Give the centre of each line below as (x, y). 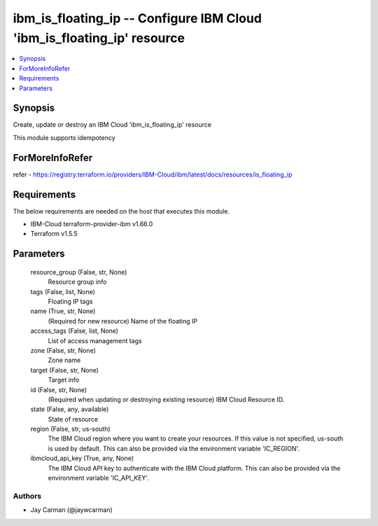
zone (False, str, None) (63, 350)
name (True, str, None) (63, 311)
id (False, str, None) (59, 389)
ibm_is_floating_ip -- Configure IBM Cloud (138, 18)
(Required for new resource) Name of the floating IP (122, 321)
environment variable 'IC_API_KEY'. (99, 478)
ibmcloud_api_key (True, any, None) (82, 458)
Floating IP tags (70, 301)
